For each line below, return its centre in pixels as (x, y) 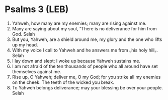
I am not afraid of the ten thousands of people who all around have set (85, 66)
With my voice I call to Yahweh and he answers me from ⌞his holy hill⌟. (85, 50)
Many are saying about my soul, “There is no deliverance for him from (84, 28)
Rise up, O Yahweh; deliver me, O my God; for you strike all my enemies (86, 77)
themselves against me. (36, 71)
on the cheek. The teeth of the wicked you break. (63, 82)
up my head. (25, 44)
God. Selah (23, 34)
